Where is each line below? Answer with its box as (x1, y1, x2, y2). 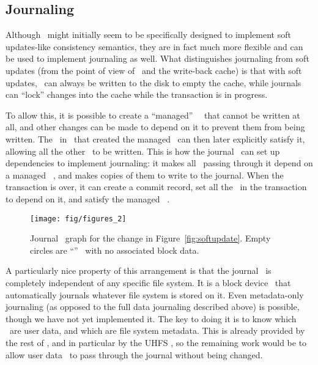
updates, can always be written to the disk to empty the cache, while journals (6, 76, 301, 89)
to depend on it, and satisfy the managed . (6, 192, 170, 205)
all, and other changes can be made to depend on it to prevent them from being (6, 120, 305, 133)
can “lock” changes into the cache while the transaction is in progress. (6, 88, 268, 101)
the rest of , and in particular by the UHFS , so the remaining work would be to (6, 336, 307, 348)
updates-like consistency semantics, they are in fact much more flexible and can (6, 40, 303, 53)
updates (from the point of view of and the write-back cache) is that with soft (6, 64, 302, 76)
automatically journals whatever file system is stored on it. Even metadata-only (6, 288, 304, 301)
